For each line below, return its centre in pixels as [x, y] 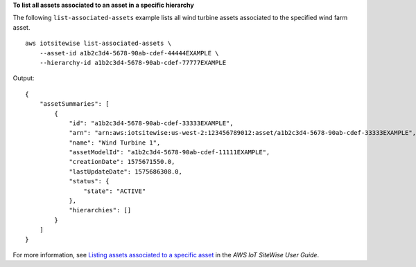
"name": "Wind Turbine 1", [115, 142]
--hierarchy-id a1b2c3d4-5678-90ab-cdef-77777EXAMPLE [133, 63]
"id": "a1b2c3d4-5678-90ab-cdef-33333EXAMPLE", [151, 123]
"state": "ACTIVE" [115, 191]
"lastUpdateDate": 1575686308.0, [126, 172]
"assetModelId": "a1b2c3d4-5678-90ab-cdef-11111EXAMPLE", [170, 153]
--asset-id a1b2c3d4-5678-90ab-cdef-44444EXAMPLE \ [129, 53]
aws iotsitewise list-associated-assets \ [98, 44]
